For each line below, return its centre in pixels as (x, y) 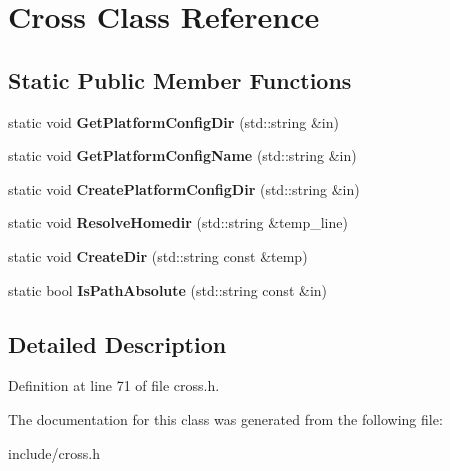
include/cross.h (54, 452)
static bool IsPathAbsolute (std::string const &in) (168, 289)
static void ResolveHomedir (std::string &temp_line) (178, 222)
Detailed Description (117, 343)
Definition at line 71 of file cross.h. (114, 385)
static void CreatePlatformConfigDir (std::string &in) (184, 188)
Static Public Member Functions (180, 79)
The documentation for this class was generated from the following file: (225, 418)
